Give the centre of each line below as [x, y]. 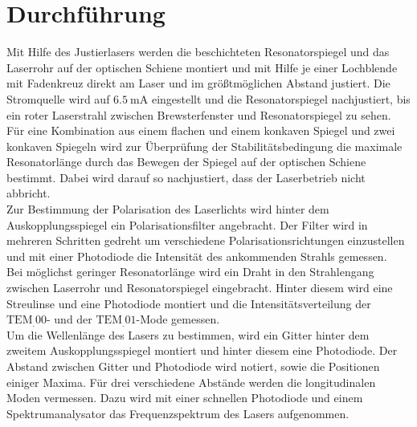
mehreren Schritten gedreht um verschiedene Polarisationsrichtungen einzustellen [206, 240]
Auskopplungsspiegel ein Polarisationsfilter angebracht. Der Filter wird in [187, 224]
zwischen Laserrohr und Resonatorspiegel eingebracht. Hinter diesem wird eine [200, 288]
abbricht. [29, 193]
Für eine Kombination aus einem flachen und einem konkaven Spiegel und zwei [201, 130]
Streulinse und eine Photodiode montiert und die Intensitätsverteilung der [189, 303]
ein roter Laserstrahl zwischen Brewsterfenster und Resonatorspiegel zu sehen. [199, 114]
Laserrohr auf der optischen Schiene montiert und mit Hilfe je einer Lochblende [202, 67]
